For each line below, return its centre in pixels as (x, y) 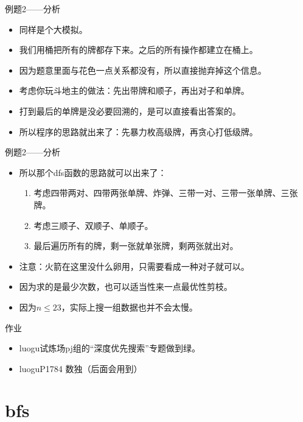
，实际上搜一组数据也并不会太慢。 (129, 307)
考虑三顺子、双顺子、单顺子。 (93, 225)
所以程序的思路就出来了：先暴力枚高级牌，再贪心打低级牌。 (138, 131)
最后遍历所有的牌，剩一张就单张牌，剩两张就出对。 (136, 246)
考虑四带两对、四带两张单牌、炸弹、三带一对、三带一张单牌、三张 (166, 193)
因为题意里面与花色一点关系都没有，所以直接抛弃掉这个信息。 (143, 70)
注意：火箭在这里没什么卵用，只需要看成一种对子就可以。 (134, 266)
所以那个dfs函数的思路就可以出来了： (93, 172)
